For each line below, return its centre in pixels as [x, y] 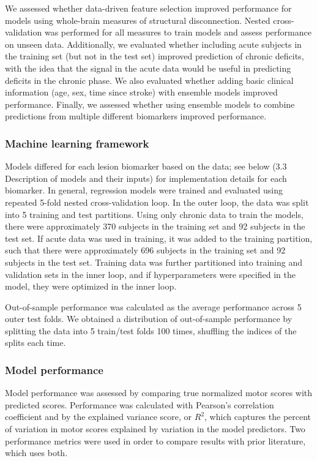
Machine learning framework [77, 143]
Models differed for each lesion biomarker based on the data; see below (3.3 [146, 166]
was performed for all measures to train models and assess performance [178, 32]
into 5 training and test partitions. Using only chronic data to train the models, [154, 214]
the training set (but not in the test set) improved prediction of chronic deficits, [155, 56]
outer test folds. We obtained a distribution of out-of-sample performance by [149, 319]
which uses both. [36, 453]
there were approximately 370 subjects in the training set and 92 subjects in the [155, 226]
